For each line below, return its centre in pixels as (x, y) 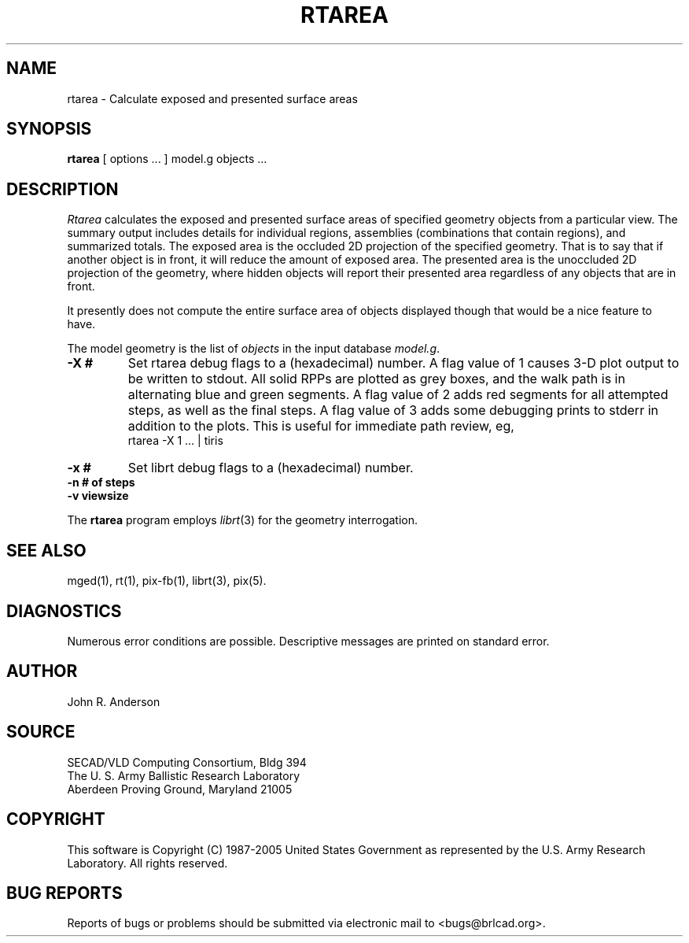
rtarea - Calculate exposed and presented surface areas (212, 98)
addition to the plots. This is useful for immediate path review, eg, (321, 426)
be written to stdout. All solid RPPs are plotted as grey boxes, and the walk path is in (376, 379)
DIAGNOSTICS (64, 611)
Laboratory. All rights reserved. (147, 863)
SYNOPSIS (49, 129)
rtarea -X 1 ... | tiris (175, 441)
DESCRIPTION (63, 189)
